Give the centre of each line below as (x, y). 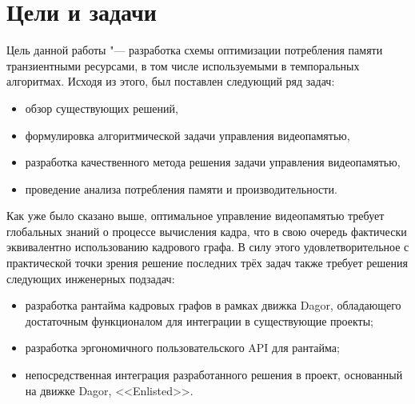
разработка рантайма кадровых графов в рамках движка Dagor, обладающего (213, 305)
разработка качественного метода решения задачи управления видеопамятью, (213, 162)
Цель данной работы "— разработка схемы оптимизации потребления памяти (195, 50)
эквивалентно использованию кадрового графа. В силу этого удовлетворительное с (208, 247)
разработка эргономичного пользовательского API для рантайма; (182, 348)
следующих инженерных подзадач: (91, 278)
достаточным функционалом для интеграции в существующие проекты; (199, 320)
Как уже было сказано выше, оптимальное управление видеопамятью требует (196, 216)
